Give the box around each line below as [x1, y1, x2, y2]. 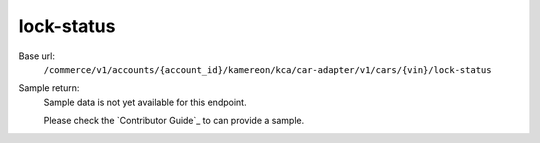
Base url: [18, 50, 55, 62]
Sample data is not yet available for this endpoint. [43, 96, 247, 108]
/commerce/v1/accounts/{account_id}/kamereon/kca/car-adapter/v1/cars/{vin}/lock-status [43, 64, 492, 75]
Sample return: [18, 82, 80, 94]
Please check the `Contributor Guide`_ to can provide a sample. [43, 115, 305, 127]
